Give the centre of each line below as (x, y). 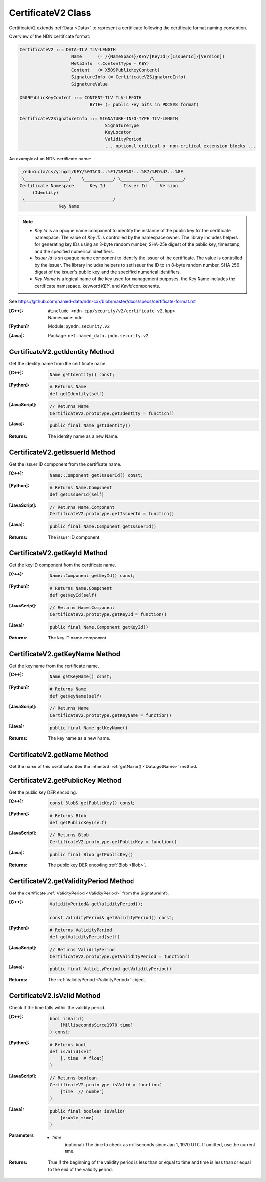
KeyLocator (118, 132)
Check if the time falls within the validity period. (57, 1007)
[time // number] (82, 1091)
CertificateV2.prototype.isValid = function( (106, 1085)
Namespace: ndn (66, 317)
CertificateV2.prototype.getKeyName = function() (111, 715)
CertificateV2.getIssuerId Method (62, 452)
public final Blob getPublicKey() (91, 854)
